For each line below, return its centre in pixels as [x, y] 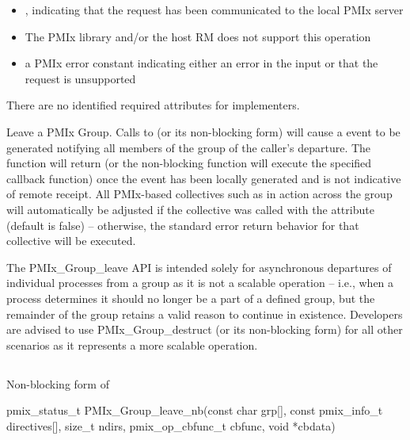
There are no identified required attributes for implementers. [153, 105]
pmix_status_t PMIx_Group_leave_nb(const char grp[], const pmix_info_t [195, 410]
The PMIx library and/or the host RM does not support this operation [198, 36]
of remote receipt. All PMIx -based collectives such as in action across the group [199, 194]
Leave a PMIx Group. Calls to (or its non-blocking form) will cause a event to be [203, 131]
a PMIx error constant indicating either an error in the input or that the [201, 63]
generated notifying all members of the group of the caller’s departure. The [189, 147]
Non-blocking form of [58, 383]
